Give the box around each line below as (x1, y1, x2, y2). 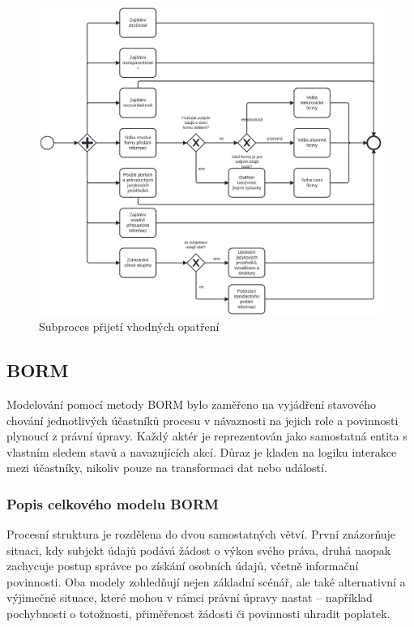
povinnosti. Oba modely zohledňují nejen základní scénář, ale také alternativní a (6, 573, 406, 590)
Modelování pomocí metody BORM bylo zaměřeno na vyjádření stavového (6, 395, 376, 412)
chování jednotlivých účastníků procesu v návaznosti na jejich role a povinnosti (6, 411, 399, 428)
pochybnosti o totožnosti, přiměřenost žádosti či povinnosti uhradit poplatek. (6, 605, 391, 622)
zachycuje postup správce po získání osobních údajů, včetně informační (6, 557, 359, 574)
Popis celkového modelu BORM (6, 493, 219, 513)
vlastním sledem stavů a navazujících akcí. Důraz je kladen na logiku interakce (6, 443, 397, 460)
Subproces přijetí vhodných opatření (39, 318, 220, 335)
